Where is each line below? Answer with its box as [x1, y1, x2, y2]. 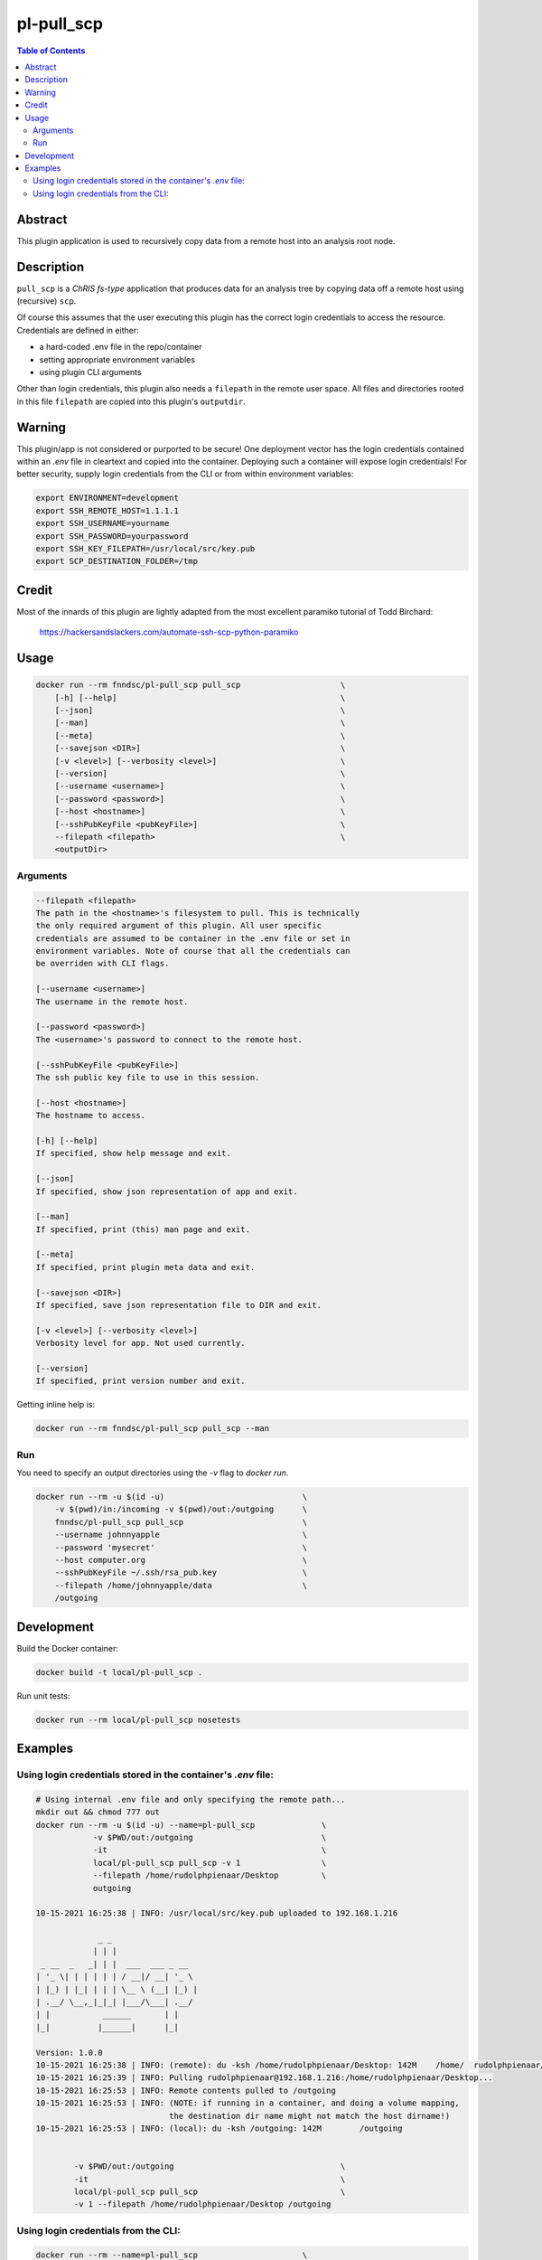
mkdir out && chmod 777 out [35, 1807, 160, 1817]
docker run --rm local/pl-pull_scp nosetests [35, 1714, 241, 1725]
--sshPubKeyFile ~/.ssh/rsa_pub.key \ [54, 1568, 308, 1577]
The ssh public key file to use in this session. [35, 1072, 260, 1082]
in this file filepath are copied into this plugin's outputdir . [16, 396, 246, 407]
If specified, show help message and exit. [35, 1148, 232, 1159]
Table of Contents [16, 45, 86, 56]
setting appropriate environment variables [39, 353, 196, 365]
